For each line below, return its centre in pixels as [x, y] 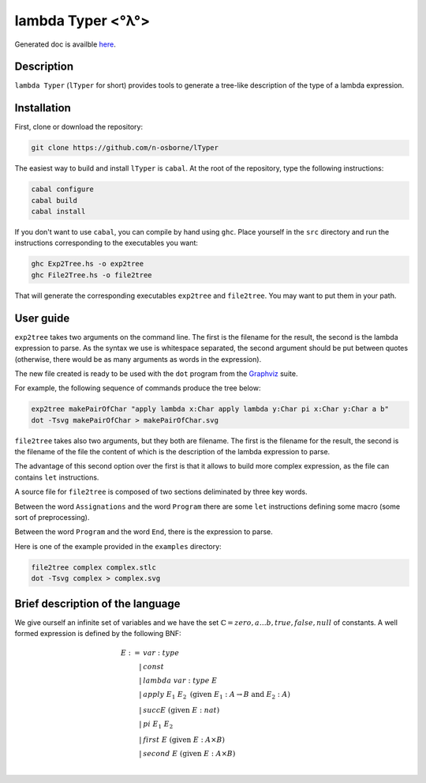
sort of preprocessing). [52, 517]
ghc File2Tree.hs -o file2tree [92, 275]
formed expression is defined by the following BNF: [98, 634]
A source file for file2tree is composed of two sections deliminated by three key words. [161, 492]
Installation [43, 108]
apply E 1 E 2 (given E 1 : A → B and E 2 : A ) [217, 695]
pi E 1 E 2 [158, 725]
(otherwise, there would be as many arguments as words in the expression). [138, 359]
